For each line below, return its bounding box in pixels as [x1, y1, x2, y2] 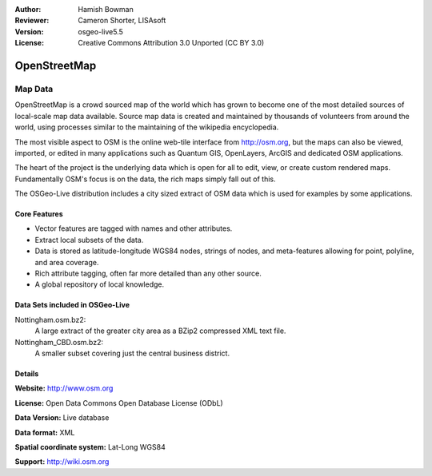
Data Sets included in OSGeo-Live [14, 300, 130, 310]
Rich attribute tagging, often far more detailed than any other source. [34, 268, 262, 279]
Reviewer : [14, 16, 50, 26]
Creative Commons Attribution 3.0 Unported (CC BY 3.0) [78, 38, 265, 48]
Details [14, 368, 39, 379]
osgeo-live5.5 [78, 26, 123, 36]
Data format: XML [14, 427, 75, 437]
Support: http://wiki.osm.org [14, 457, 110, 466]
